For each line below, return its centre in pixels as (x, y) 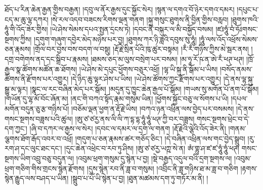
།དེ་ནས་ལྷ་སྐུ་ (239, 79)
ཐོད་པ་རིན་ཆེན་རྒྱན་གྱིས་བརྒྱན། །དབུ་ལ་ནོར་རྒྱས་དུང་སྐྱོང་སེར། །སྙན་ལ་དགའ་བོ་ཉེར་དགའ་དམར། (120, 9)
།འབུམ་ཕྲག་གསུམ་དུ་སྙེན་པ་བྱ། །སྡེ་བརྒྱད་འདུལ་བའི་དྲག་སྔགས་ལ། (154, 158)
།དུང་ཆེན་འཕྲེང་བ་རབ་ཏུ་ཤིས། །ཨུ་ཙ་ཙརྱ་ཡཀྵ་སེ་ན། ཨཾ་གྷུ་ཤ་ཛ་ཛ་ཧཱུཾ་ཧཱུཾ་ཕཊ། (152, 148)
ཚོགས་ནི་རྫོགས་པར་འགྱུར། (37, 79)
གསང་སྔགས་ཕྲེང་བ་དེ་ (223, 118)
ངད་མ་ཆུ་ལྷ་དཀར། (27, 19)
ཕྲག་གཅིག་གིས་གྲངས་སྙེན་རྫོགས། (45, 168)
